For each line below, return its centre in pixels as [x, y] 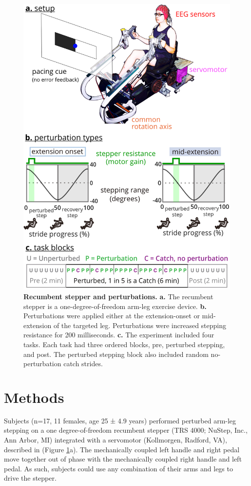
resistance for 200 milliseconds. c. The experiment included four [119, 335]
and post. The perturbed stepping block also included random [116, 354]
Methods [34, 397]
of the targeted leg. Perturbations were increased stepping [140, 325]
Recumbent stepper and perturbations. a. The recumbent [118, 296]
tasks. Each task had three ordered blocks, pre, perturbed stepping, [124, 344]
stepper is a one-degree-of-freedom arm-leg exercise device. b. [115, 306]
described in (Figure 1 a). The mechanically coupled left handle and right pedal [122, 449]
